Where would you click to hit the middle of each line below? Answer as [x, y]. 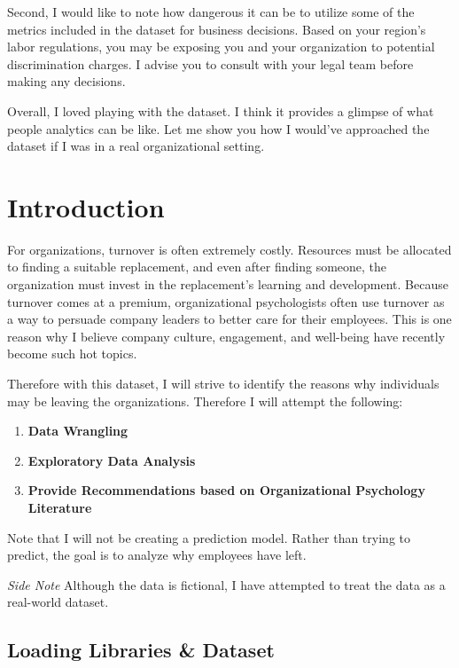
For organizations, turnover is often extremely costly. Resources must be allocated [229, 249]
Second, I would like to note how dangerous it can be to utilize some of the [211, 12]
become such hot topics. [72, 354]
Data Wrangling [78, 431]
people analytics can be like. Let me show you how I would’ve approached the [218, 128]
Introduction [86, 206]
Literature [60, 507]
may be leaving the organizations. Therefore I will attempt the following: [205, 401]
